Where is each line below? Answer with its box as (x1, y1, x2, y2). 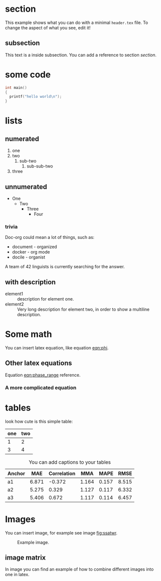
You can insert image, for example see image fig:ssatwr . (5, 530, 118, 536)
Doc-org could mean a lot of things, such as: (5, 235, 95, 240)
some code (5, 69, 51, 80)
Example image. (17, 539, 50, 545)
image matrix (5, 554, 46, 562)
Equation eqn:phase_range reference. (5, 372, 81, 378)
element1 (5, 291, 23, 297)
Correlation (48, 470, 75, 477)
